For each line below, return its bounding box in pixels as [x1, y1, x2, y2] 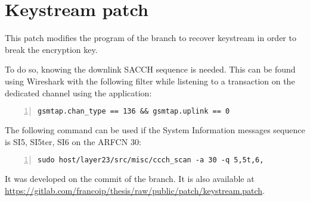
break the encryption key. [5, 43, 98, 55]
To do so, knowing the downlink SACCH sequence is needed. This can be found [5, 63, 296, 76]
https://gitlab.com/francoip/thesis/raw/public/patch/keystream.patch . [5, 184, 265, 196]
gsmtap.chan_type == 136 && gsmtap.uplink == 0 [38, 107, 230, 116]
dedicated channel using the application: [5, 86, 152, 99]
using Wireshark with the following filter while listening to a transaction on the [5, 74, 295, 87]
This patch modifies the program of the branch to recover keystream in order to [5, 32, 296, 44]
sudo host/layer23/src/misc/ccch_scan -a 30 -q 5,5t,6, [38, 156, 264, 165]
